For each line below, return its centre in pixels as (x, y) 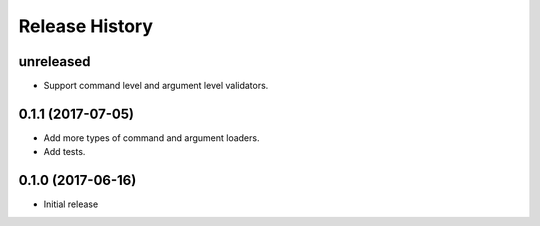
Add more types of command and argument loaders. (151, 137)
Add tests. (64, 152)
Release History (86, 26)
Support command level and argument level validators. (156, 86)
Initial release (71, 204)
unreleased (54, 61)
